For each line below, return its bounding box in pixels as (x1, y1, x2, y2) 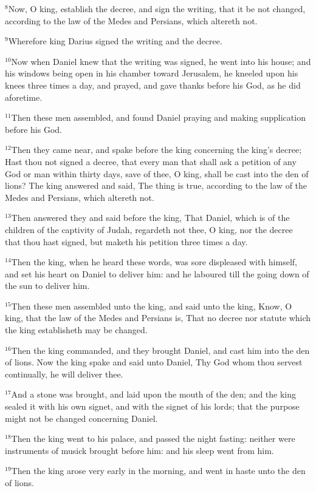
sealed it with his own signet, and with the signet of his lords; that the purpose (5, 400, 300, 413)
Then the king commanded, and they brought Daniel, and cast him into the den (11, 344, 310, 356)
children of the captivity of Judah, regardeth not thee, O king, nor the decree (5, 223, 293, 235)
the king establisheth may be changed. (5, 323, 148, 336)
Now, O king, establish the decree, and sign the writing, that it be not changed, (8, 2, 306, 15)
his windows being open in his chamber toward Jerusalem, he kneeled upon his (5, 67, 298, 80)
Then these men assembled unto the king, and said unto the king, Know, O (11, 299, 292, 312)
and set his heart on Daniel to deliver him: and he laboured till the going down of (5, 267, 309, 280)
